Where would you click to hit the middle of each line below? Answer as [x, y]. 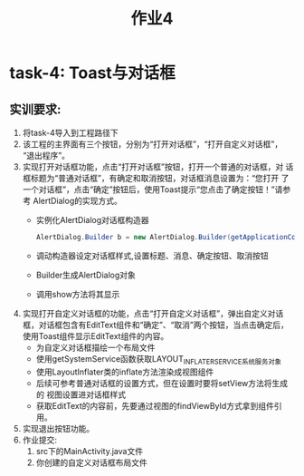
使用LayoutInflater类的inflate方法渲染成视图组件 [125, 372]
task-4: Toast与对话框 [93, 73]
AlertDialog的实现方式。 [77, 201]
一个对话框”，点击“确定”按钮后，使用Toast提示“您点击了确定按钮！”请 [152, 189]
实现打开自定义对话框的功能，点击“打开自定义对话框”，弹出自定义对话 [153, 313]
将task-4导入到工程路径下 [71, 133]
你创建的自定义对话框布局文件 [91, 462]
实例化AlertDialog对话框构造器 [92, 220]
